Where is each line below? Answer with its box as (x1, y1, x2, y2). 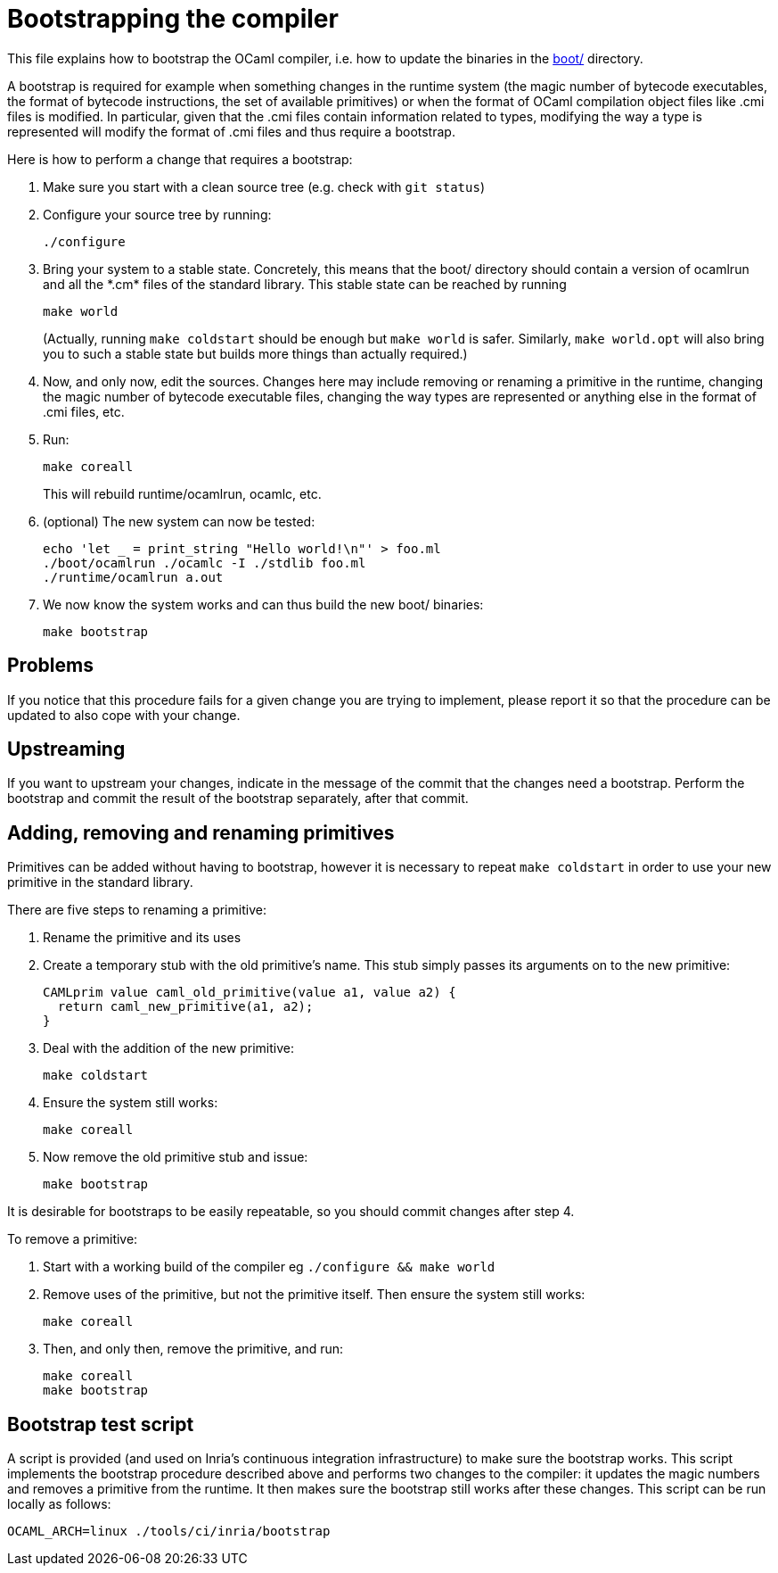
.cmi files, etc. (43, 403, 125, 419)
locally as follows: (7, 1496, 111, 1512)
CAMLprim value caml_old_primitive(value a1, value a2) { (43, 985, 456, 1000)
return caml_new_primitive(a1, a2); (57, 999, 314, 1014)
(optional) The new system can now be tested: (43, 513, 315, 529)
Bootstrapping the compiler (7, 4, 339, 34)
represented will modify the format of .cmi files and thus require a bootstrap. (7, 123, 455, 139)
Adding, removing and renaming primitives (7, 821, 395, 844)
